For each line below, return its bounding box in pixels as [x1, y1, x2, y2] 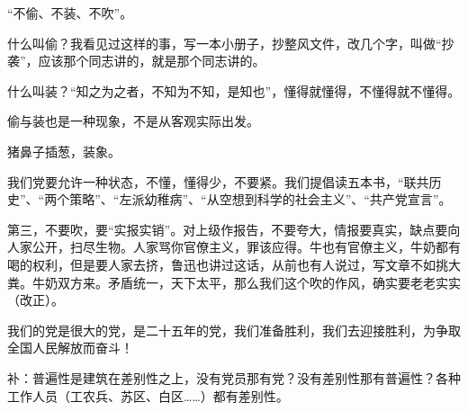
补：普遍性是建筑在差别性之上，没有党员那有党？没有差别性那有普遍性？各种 [7, 368, 461, 387]
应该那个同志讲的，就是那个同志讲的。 [38, 51, 265, 70]
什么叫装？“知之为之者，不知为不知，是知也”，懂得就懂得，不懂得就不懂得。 [7, 81, 461, 100]
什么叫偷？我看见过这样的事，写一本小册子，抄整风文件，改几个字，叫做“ [7, 33, 442, 52]
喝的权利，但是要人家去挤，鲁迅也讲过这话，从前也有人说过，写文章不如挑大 [7, 255, 461, 273]
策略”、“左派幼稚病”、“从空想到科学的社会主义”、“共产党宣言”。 [69, 190, 452, 209]
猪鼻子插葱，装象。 [7, 141, 121, 160]
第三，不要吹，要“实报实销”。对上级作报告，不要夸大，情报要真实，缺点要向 [7, 219, 461, 238]
